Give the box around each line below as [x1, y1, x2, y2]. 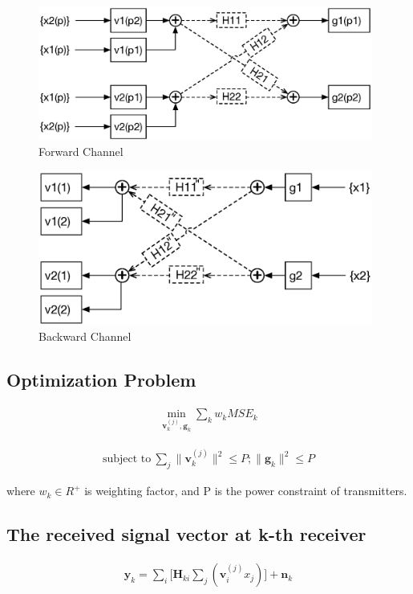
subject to [102, 453, 152, 465]
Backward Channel [38, 328, 132, 345]
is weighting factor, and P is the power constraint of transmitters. [84, 482, 407, 499]
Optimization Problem [6, 367, 196, 392]
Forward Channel [38, 143, 123, 160]
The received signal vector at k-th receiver [6, 522, 366, 547]
